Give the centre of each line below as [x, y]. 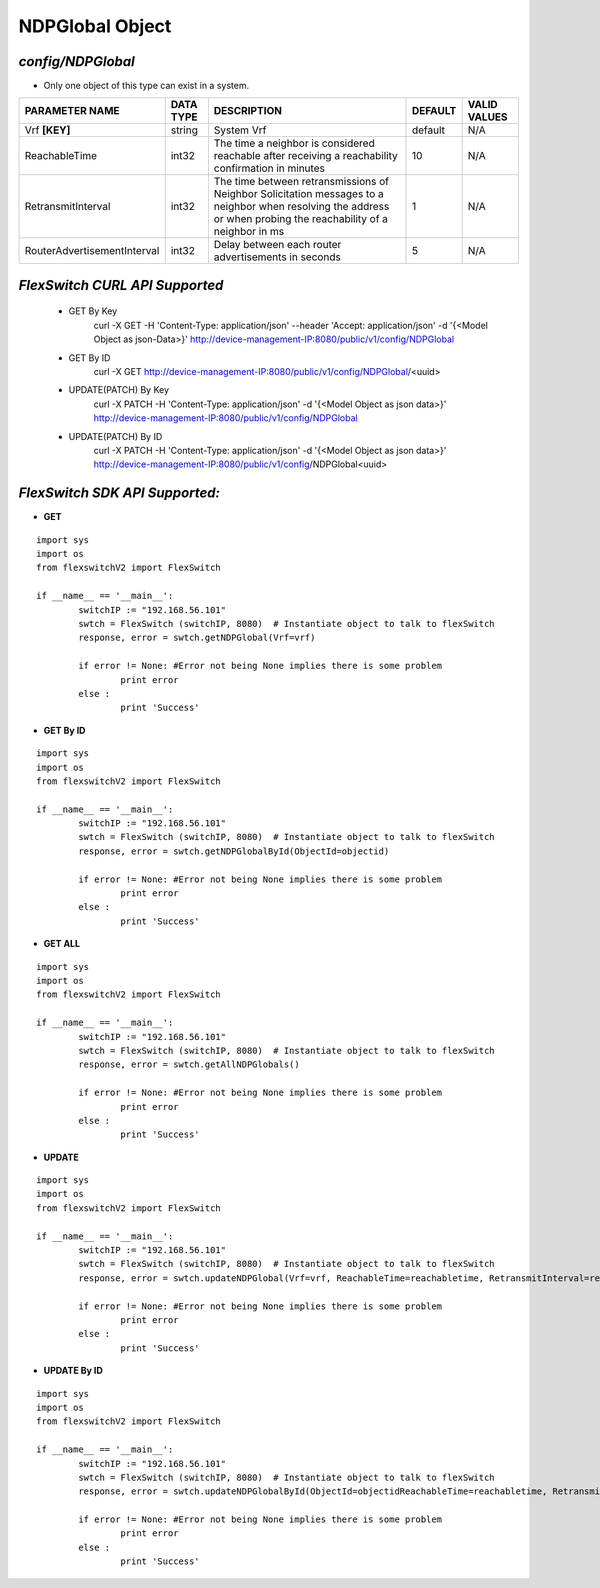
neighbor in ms [249, 232]
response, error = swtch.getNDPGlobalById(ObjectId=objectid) [234, 851]
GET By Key [93, 311]
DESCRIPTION [247, 111]
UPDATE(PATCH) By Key [119, 390]
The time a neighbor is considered [294, 143]
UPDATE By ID [73, 1371]
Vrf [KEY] [47, 130]
